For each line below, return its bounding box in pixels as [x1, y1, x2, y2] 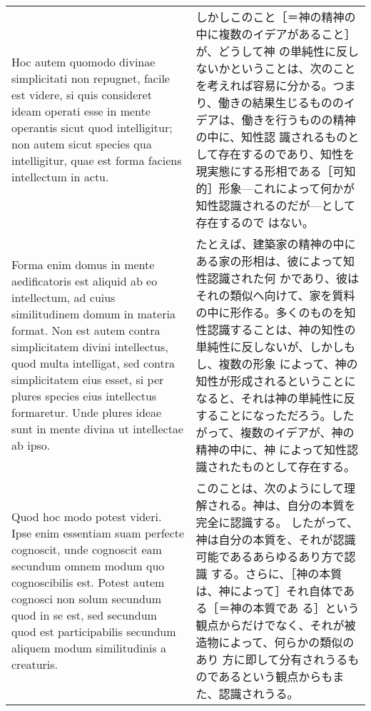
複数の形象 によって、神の [218, 355, 358, 372]
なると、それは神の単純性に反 [195, 390, 355, 406]
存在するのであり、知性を [218, 146, 355, 162]
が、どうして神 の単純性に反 [195, 43, 347, 59]
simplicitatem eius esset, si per [11, 371, 164, 388]
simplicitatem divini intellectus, [11, 338, 168, 355]
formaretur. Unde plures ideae [11, 404, 162, 420]
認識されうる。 [218, 685, 299, 702]
